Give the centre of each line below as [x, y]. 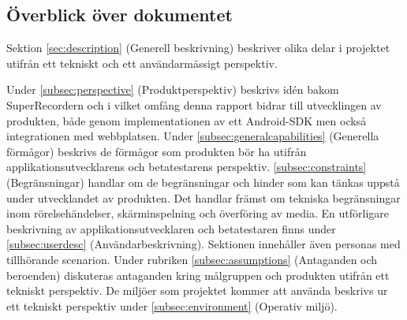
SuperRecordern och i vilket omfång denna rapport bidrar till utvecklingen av [194, 104]
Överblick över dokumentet [119, 15]
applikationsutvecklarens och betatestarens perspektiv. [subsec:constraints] [187, 167]
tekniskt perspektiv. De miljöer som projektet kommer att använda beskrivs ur [197, 290]
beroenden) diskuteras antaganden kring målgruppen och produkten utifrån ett [198, 275]
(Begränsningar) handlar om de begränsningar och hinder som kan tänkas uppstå [203, 182]
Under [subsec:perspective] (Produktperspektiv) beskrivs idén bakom [173, 89]
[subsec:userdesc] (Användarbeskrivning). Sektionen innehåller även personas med [203, 244]
